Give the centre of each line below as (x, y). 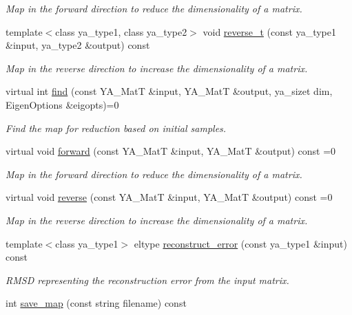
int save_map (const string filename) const (96, 303)
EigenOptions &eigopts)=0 (62, 104)
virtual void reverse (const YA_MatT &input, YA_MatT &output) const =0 (169, 197)
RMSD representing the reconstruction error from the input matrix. (147, 280)
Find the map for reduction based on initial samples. (116, 128)
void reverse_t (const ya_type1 (269, 31)
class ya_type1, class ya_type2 (121, 31)
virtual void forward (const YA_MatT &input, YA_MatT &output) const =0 (171, 151)
